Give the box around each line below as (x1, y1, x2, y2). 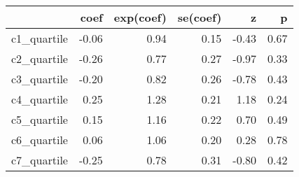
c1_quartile (11, 30, 68, 46)
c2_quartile (11, 50, 68, 66)
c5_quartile (11, 111, 68, 127)
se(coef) (177, 9, 222, 25)
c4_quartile (11, 91, 68, 107)
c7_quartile (11, 152, 68, 168)
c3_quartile (11, 71, 68, 87)
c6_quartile (11, 132, 68, 148)
